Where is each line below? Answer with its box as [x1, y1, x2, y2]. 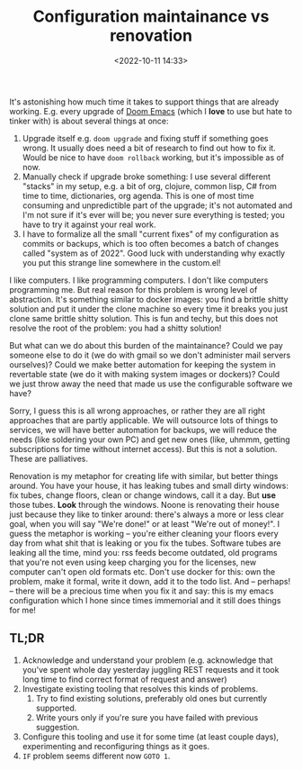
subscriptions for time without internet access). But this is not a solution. [9, 443, 278, 454]
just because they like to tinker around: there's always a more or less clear [9, 509, 285, 520]
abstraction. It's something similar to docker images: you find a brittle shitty [9, 294, 289, 304]
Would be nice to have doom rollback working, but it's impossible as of [22, 151, 285, 163]
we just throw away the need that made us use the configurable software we [9, 378, 293, 389]
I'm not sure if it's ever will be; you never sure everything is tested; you [22, 209, 285, 220]
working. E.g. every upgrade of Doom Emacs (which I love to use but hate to [9, 105, 292, 116]
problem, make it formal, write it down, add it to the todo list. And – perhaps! [9, 575, 290, 586]
